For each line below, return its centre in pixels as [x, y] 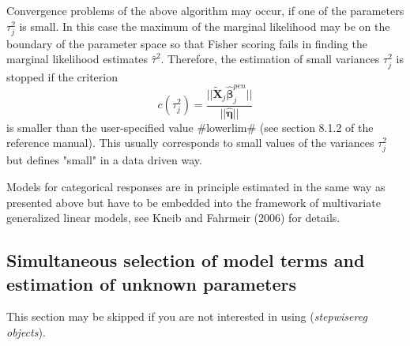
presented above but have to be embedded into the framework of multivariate [194, 202]
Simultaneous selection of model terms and [186, 260]
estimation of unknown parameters [151, 283]
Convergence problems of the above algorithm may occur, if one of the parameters [205, 10]
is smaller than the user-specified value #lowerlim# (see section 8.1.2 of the [190, 127]
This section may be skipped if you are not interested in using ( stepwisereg [187, 316]
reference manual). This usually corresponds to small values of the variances [190, 143]
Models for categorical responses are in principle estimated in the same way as [196, 187]
